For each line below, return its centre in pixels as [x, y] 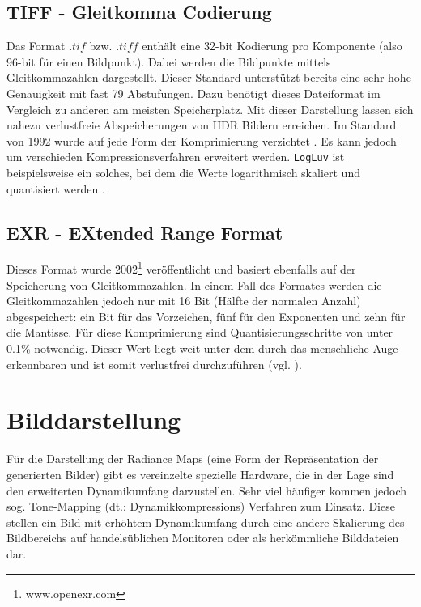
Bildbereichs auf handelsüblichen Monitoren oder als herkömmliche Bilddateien [203, 538]
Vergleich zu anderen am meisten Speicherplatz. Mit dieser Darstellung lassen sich [210, 109]
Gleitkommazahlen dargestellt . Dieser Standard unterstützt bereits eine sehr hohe [209, 77]
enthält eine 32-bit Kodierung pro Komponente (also [272, 46]
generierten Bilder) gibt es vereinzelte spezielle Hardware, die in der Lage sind [200, 474]
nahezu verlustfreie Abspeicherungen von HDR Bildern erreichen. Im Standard [202, 125]
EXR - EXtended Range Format [145, 232]
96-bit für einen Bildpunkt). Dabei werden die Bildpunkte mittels [169, 61]
